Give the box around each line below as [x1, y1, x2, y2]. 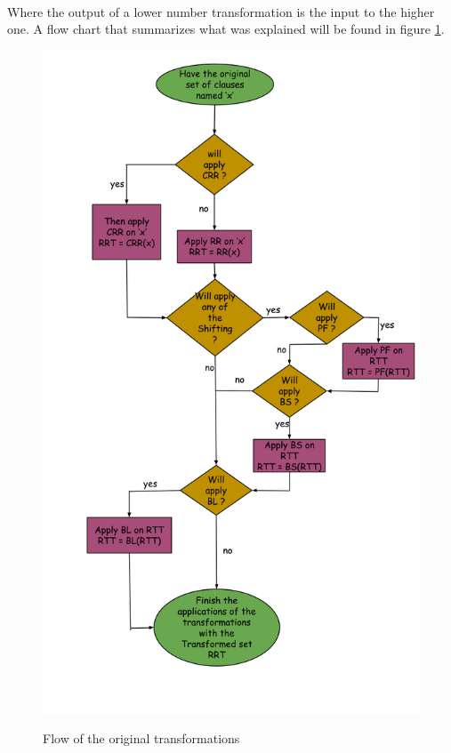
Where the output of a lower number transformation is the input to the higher [7, 2, 435, 20]
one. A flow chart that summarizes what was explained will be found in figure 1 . [7, 20, 445, 38]
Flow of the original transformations [43, 729, 240, 748]
